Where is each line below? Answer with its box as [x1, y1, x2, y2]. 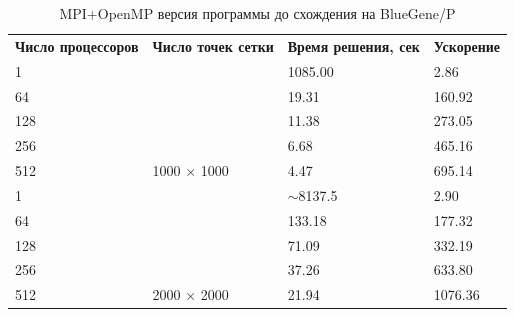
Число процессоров [15, 35, 139, 56]
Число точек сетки [152, 35, 274, 56]
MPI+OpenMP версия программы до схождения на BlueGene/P [59, 3, 456, 23]
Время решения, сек [287, 35, 420, 56]
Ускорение [433, 35, 501, 56]
